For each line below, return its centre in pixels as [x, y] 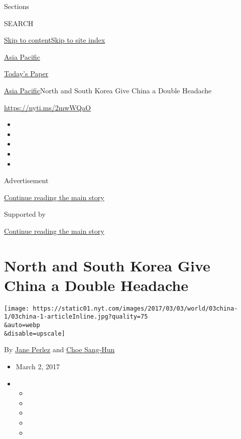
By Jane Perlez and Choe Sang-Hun [59, 349]
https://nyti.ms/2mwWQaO [47, 107]
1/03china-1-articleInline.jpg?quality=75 [76, 317]
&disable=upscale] [35, 333]
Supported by [25, 214]
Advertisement [26, 180]
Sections [17, 6]
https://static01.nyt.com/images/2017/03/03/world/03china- [135, 308]
